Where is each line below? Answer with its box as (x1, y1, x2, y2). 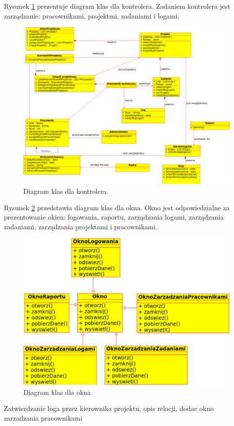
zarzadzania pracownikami (4, 412, 83, 423)
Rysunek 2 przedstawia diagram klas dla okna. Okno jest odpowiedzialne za (4, 202, 230, 212)
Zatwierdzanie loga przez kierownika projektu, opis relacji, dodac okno (4, 403, 214, 413)
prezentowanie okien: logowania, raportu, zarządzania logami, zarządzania (4, 212, 224, 222)
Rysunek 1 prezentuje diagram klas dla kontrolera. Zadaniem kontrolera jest (4, 1, 231, 11)
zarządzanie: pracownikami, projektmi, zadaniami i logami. (4, 10, 180, 20)
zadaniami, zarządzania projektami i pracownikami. (4, 221, 158, 231)
